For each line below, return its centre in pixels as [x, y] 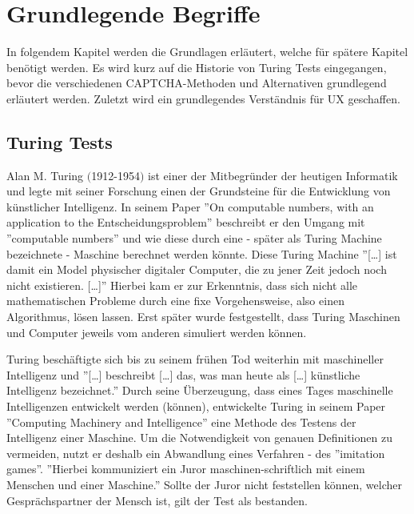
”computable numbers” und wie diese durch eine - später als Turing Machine [194, 238]
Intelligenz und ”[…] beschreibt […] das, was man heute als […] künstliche [183, 374]
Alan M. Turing [45, 175]
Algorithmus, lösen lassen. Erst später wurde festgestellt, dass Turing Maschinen [203, 317]
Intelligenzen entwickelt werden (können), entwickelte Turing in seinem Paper [196, 406]
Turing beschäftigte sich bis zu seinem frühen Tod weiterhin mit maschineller [195, 359]
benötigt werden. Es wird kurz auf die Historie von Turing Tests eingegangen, [197, 67]
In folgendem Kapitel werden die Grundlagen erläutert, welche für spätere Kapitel [207, 52]
